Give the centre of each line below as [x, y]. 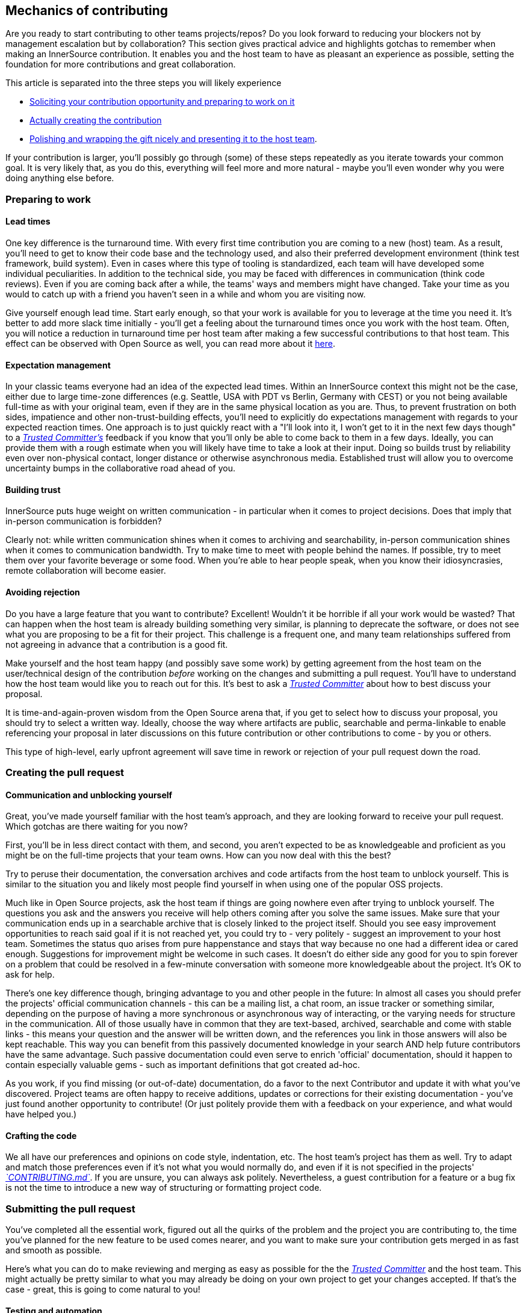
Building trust [33, 489]
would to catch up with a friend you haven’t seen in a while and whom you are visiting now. [186, 294]
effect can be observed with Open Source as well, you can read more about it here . [170, 344]
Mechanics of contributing [87, 11]
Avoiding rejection [43, 592]
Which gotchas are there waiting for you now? [97, 827]
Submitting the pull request [70, 1209]
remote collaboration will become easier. [86, 571]
